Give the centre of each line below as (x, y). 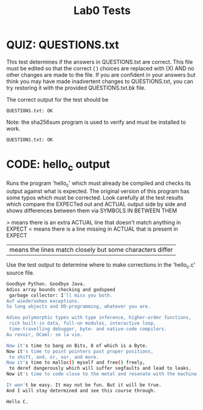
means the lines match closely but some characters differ (91, 250)
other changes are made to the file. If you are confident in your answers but (101, 74)
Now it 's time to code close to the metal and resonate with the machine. (103, 374)
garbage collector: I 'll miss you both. (61, 295)
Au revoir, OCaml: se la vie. (45, 334)
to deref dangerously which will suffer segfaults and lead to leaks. (100, 369)
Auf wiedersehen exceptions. (43, 301)
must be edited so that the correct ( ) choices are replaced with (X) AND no (100, 68)
